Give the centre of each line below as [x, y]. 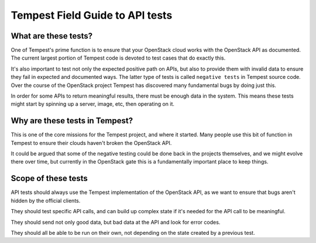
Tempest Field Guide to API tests [92, 15]
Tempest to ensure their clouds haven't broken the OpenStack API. [91, 143]
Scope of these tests [49, 178]
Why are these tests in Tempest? [72, 121]
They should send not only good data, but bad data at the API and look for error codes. [116, 222]
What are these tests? [52, 36]
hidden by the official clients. [46, 200]
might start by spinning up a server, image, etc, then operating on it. [93, 104]
